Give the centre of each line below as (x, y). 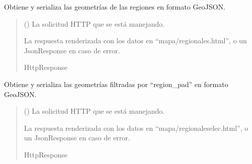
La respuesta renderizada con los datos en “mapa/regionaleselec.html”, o (136, 128)
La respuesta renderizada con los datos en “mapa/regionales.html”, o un (135, 40)
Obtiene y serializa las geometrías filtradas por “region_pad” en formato (116, 84)
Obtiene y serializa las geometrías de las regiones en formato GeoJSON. (115, 7)
